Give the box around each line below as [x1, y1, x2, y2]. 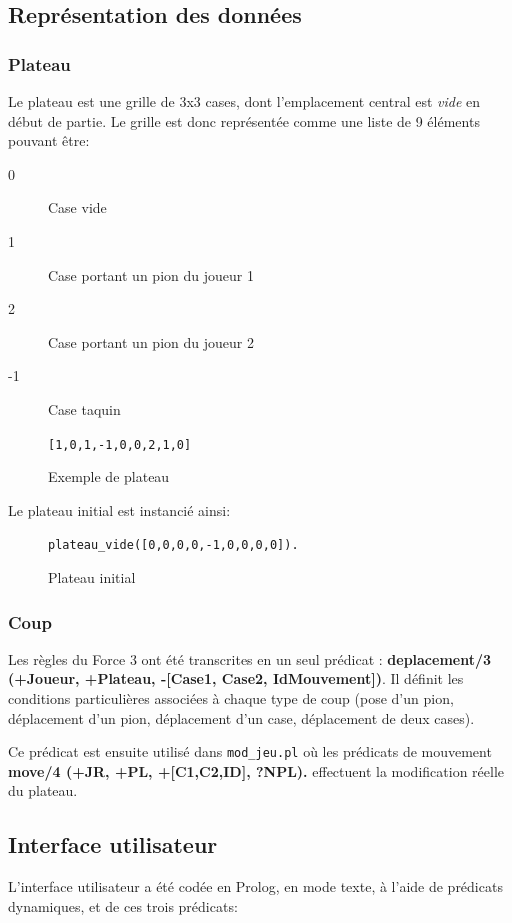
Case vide [48, 197, 107, 218]
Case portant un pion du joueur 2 [48, 331, 254, 352]
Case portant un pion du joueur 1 [48, 264, 254, 285]
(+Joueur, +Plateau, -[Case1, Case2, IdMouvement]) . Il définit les [8, 668, 464, 689]
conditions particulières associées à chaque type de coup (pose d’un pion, [8, 688, 454, 709]
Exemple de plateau [48, 466, 170, 487]
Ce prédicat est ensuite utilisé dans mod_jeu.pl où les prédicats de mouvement [8, 741, 492, 762]
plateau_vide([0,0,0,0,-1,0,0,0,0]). [48, 538, 299, 553]
